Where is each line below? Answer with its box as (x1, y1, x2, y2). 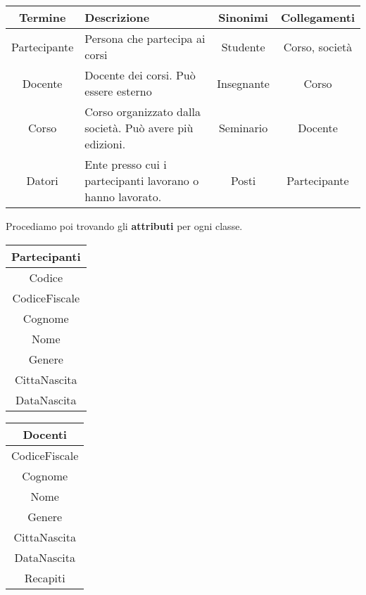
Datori (26, 172, 58, 188)
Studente (221, 38, 265, 55)
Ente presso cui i (84, 156, 167, 172)
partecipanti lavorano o (84, 172, 199, 188)
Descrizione (84, 9, 150, 25)
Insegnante (217, 75, 270, 91)
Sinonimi (218, 9, 268, 25)
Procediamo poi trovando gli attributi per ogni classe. (6, 219, 243, 233)
